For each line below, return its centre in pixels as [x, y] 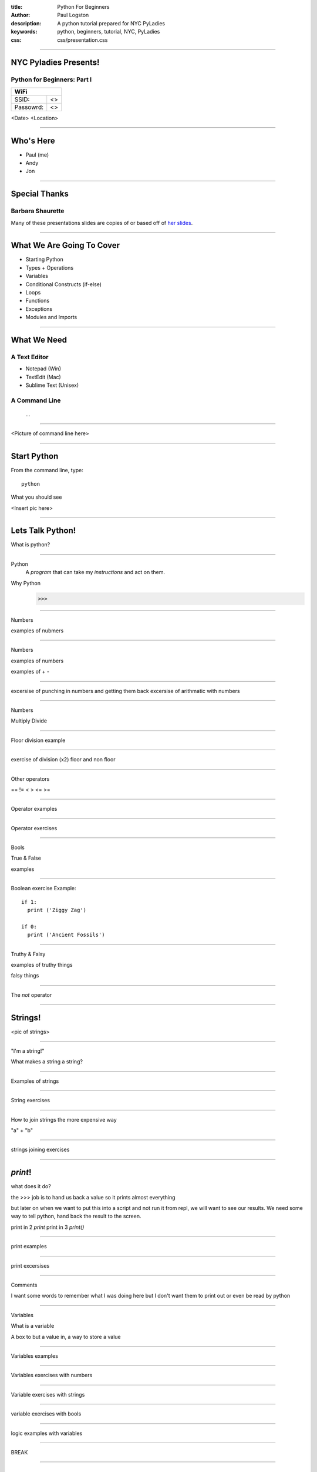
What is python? [31, 545]
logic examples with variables [47, 1433]
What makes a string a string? [47, 1062]
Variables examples [35, 1356]
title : [17, 7]
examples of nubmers [37, 631]
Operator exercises [34, 828]
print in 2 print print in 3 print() [48, 1227]
